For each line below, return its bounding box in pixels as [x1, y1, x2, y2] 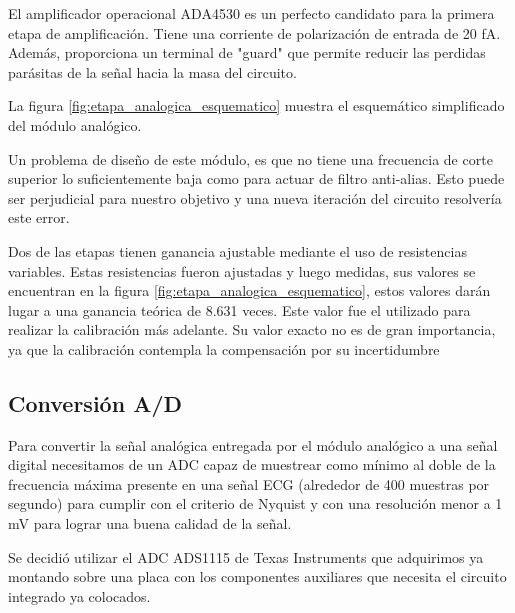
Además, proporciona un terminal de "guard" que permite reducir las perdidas [8, 42, 486, 63]
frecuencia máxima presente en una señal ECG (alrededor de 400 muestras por [8, 473, 490, 494]
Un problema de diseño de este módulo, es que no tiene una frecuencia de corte [8, 148, 493, 169]
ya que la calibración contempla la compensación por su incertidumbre [8, 338, 440, 359]
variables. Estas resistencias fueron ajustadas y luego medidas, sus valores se [8, 260, 476, 281]
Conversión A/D [8, 387, 182, 418]
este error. [8, 207, 70, 228]
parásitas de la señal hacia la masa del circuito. [8, 61, 297, 82]
